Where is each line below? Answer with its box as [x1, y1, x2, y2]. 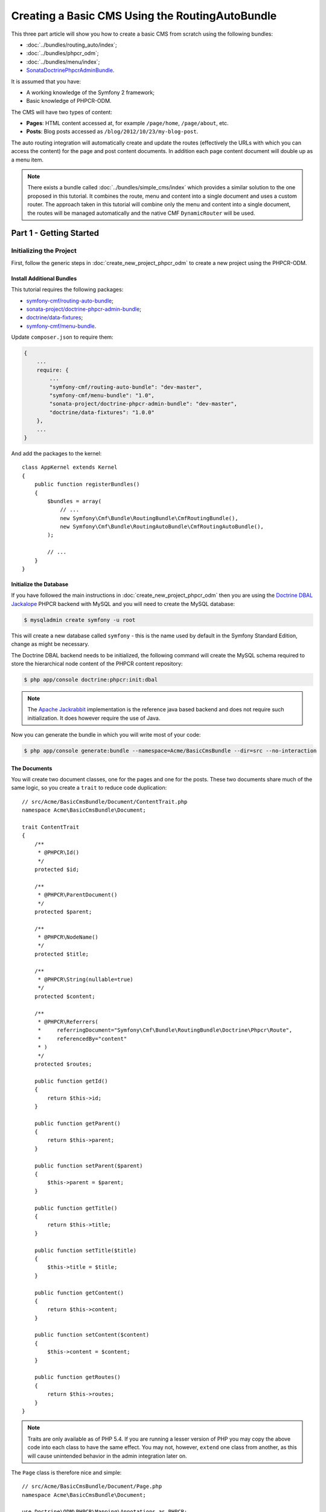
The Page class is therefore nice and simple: [11, 1468, 122, 1476]
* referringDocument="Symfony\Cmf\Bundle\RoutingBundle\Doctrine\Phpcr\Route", [37, 1027, 293, 1034]
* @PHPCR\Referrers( [37, 1018, 99, 1025]
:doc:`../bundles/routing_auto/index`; [26, 41, 117, 48]
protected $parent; [34, 908, 92, 915]
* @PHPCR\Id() [37, 849, 80, 856]
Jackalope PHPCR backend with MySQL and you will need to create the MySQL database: [11, 600, 235, 607]
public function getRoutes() [34, 1374, 121, 1381]
